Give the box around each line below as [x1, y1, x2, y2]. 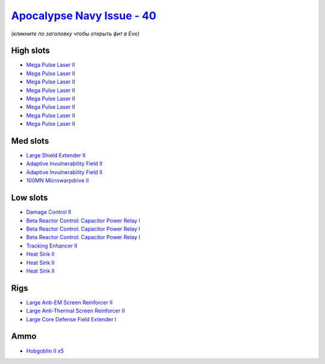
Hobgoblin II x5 [26, 347, 64, 354]
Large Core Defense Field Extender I [26, 315, 117, 323]
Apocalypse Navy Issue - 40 [11, 9, 156, 22]
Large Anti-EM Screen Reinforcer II [26, 299, 113, 306]
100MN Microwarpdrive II [26, 177, 89, 184]
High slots [11, 46, 51, 56]
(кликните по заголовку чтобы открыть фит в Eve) [11, 30, 140, 37]
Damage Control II [26, 208, 72, 216]
